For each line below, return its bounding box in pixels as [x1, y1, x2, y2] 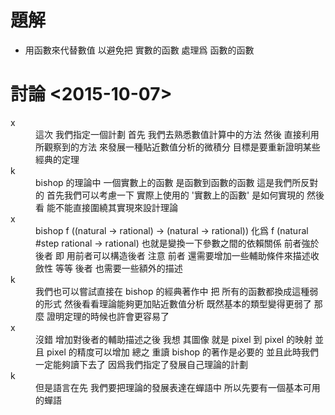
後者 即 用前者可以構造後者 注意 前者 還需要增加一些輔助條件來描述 [35, 249, 311, 261]
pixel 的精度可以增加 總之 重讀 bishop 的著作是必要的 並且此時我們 [46, 346, 320, 358]
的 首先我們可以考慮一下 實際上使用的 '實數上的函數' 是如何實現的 [35, 189, 305, 201]
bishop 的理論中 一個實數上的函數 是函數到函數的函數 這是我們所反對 [35, 176, 319, 188]
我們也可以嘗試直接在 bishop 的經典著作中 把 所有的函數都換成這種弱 [35, 285, 319, 297]
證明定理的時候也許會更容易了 [46, 310, 170, 322]
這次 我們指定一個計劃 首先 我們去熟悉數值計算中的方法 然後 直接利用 [35, 128, 320, 140]
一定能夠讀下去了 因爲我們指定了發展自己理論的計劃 [35, 358, 248, 370]
